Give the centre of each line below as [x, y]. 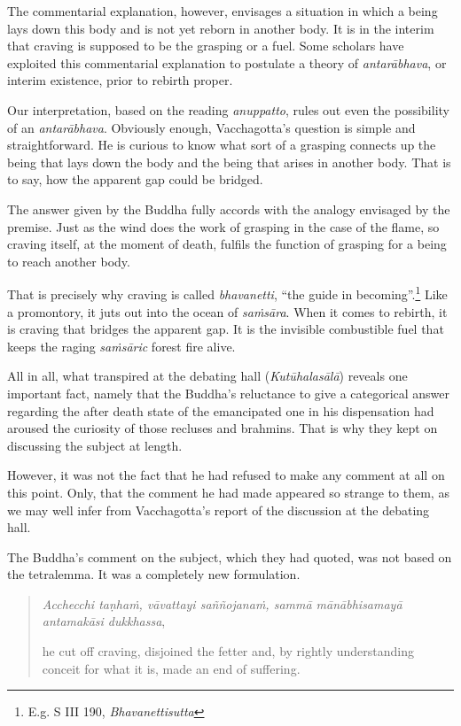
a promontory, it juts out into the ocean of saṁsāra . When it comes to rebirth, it [227, 311]
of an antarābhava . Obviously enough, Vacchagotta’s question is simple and [211, 127]
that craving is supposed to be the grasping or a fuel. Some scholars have [206, 46]
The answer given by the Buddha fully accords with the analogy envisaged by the [229, 209]
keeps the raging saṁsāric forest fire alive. [121, 346]
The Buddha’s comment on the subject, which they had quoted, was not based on [230, 556]
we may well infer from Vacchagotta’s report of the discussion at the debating [219, 510]
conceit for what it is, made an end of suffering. [171, 668]
